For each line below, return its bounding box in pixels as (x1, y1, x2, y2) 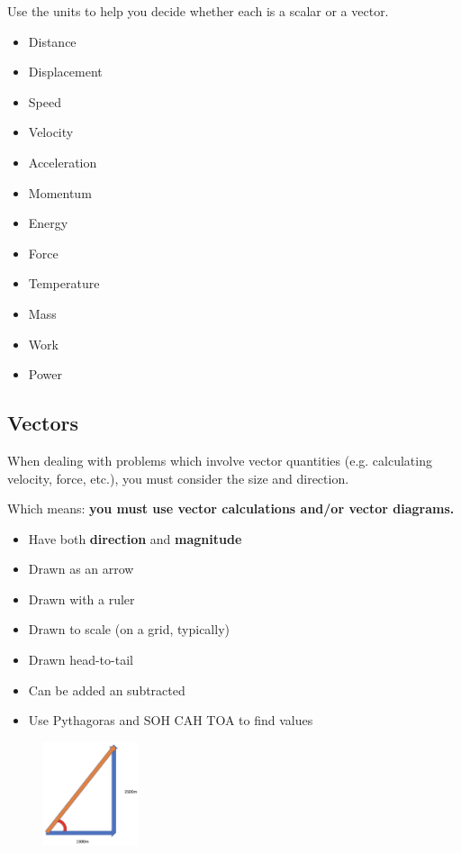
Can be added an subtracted (28, 680, 185, 699)
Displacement (28, 62, 103, 81)
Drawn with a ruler (28, 589, 135, 608)
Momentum (28, 183, 92, 202)
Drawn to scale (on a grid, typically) (28, 620, 230, 639)
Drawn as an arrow (28, 559, 134, 578)
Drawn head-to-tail (28, 650, 133, 669)
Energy (28, 213, 68, 232)
